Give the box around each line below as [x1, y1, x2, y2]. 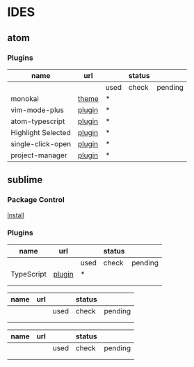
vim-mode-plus [10, 105, 64, 115]
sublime [7, 174, 43, 186]
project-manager [10, 150, 67, 160]
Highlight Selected [10, 127, 71, 137]
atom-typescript [10, 116, 65, 126]
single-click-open [10, 139, 72, 148]
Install [7, 210, 24, 219]
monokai [10, 93, 40, 103]
